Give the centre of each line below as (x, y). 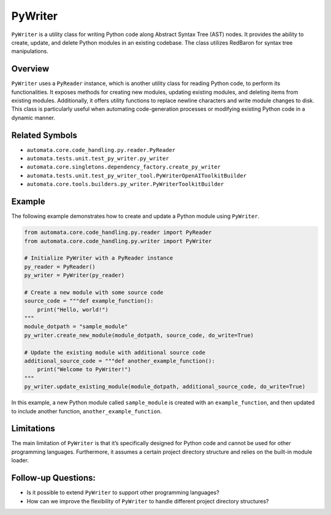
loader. (20, 460)
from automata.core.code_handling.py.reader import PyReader (118, 232)
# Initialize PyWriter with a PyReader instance (99, 258)
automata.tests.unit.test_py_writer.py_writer (98, 159)
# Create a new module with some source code (94, 292)
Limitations (33, 429)
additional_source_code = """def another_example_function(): (120, 361)
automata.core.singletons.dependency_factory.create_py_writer (124, 167)
